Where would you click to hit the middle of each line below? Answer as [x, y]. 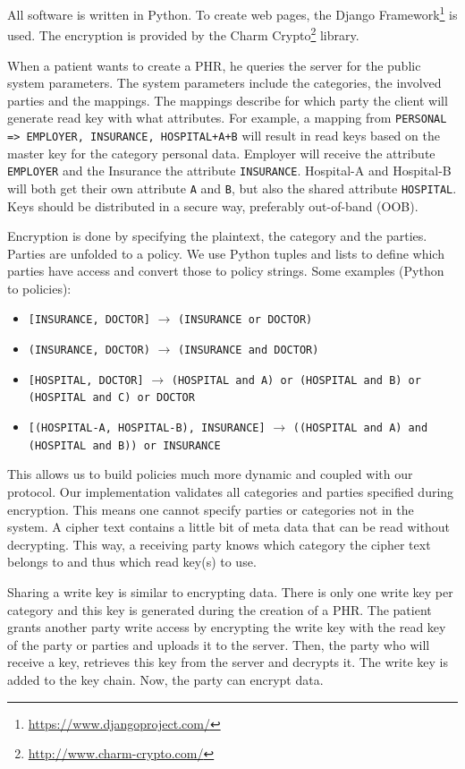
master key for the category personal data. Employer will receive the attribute [221, 153]
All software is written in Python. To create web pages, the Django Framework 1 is [232, 13]
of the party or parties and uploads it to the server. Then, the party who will [219, 644]
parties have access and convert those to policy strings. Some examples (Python [226, 271]
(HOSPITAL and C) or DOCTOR [111, 398]
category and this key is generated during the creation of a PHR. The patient [220, 609]
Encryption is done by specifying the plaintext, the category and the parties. [217, 236]
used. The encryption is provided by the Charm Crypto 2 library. [183, 34]
